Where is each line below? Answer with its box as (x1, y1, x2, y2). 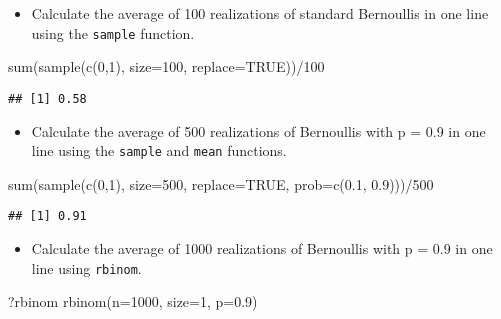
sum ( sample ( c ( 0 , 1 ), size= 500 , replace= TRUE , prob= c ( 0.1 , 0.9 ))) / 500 (8, 173, 434, 194)
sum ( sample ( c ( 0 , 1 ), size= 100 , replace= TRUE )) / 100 (8, 56, 325, 77)
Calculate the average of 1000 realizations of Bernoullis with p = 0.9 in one (31, 238, 493, 258)
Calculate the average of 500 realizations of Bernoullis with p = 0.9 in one (31, 120, 486, 141)
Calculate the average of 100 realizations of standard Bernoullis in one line (31, 3, 489, 23)
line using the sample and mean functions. (31, 140, 287, 161)
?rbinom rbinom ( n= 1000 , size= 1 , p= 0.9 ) (8, 291, 258, 312)
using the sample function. (31, 22, 195, 43)
